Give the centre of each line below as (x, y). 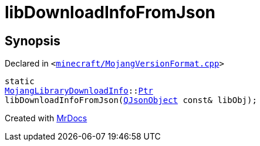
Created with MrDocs (46, 118)
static (20, 82)
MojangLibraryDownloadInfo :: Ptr (79, 91)
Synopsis (33, 41)
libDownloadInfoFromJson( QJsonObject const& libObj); (131, 100)
